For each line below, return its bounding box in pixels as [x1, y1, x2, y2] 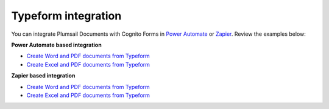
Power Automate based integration [11, 41, 102, 48]
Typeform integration [11, 9, 122, 22]
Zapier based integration [11, 72, 76, 79]
